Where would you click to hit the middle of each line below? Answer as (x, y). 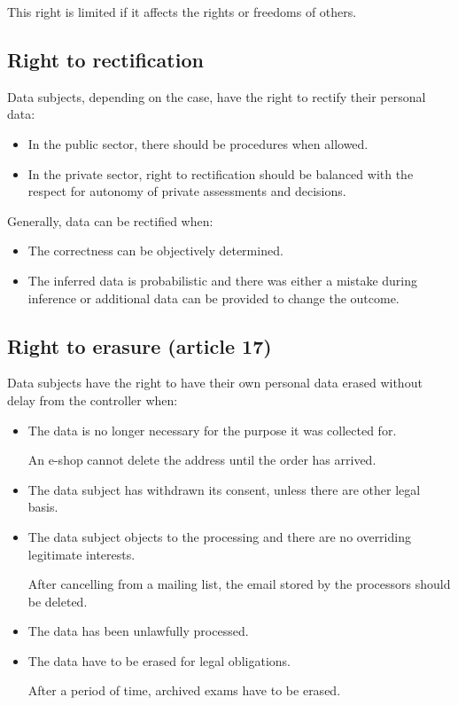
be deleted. (58, 601)
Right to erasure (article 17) (140, 345)
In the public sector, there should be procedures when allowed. (198, 143)
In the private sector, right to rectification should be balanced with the (221, 173)
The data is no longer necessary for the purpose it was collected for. (212, 430)
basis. (43, 507)
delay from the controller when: (93, 399)
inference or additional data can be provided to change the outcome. (213, 298)
